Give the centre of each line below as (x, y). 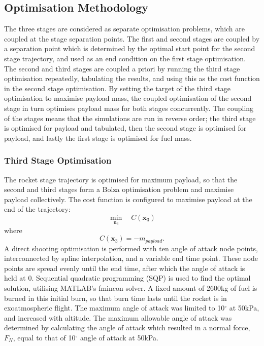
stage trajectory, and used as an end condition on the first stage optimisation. (125, 58)
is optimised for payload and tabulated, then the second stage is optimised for (125, 128)
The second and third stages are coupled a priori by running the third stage (122, 68)
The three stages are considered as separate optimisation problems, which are (124, 29)
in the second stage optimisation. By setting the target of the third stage (117, 88)
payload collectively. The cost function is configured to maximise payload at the (128, 199)
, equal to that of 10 (44, 337)
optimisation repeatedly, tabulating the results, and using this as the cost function (132, 78)
